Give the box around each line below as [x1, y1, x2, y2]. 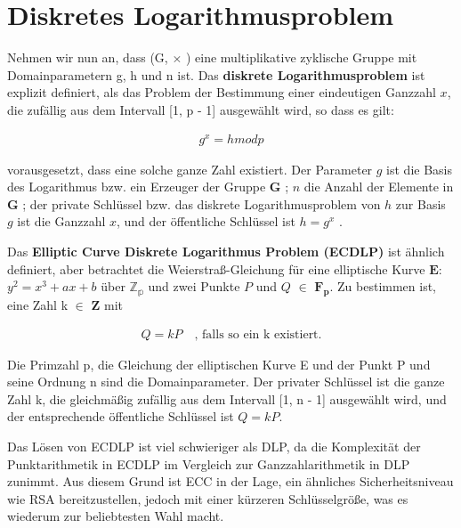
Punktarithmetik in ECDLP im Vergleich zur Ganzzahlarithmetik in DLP [7, 454, 410, 473]
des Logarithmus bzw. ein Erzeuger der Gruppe [7, 177, 266, 196]
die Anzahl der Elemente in [303, 177, 454, 196]
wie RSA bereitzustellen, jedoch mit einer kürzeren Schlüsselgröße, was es [7, 489, 408, 508]
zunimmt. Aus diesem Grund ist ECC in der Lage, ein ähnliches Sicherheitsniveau [7, 472, 454, 491]
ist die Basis [386, 159, 453, 178]
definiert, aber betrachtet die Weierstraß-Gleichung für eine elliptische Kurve [7, 259, 425, 278]
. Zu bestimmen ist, [329, 277, 437, 296]
